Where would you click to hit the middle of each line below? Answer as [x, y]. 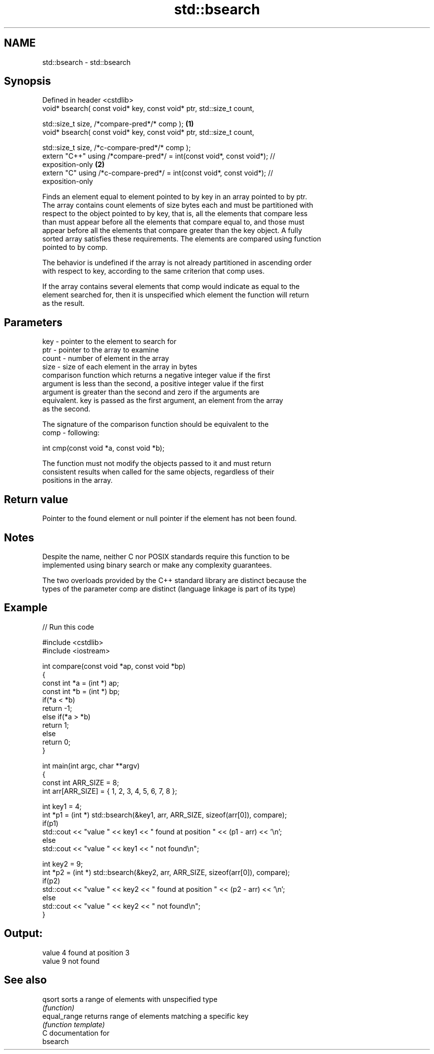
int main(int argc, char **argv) [91, 765]
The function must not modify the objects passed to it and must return [157, 464]
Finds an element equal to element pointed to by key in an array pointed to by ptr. [175, 197]
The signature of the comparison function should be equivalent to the [156, 424]
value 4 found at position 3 [86, 952]
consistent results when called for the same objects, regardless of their [158, 472]
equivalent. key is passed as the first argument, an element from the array [163, 401]
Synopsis [27, 81]
